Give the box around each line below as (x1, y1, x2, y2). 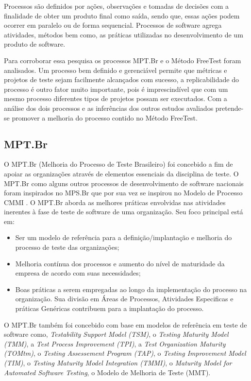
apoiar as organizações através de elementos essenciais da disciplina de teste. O (4, 168, 239, 178)
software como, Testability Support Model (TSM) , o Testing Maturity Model (4, 329, 229, 339)
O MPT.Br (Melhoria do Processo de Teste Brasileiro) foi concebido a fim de (4, 159, 233, 169)
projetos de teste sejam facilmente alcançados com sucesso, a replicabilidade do (4, 74, 239, 85)
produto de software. (4, 39, 66, 49)
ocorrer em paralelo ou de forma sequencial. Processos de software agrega (4, 20, 222, 30)
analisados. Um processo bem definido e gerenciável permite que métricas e (4, 65, 227, 75)
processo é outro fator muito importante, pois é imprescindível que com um (4, 84, 228, 94)
